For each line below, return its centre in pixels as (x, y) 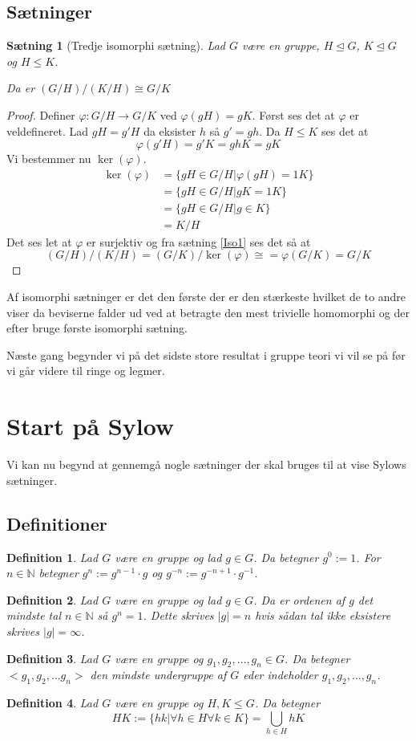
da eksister (170, 130)
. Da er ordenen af (299, 599)
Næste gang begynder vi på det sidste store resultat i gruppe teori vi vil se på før (206, 354)
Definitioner (57, 523)
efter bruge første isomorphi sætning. (97, 328)
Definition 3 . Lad (53, 658)
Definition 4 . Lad (53, 703)
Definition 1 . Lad (53, 557)
